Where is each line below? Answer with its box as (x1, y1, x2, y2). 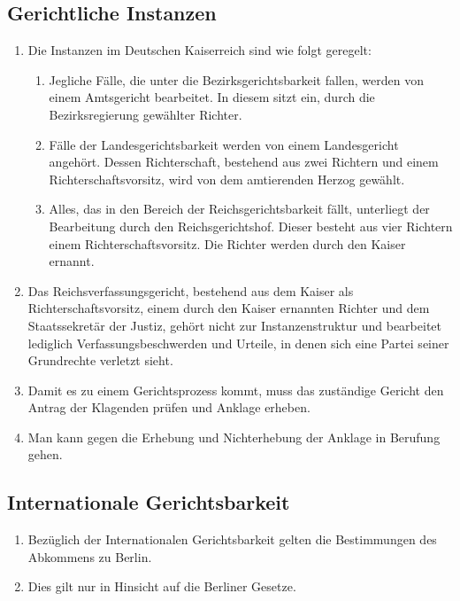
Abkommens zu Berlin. (27, 547, 152, 566)
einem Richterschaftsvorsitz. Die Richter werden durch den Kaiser (49, 234, 406, 253)
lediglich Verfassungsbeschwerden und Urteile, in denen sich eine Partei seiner (27, 333, 449, 352)
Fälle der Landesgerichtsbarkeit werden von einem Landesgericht (49, 135, 399, 153)
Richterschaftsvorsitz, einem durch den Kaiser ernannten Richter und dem (27, 299, 430, 317)
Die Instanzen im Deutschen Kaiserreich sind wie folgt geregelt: (27, 41, 372, 59)
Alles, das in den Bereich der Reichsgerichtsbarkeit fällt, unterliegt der (49, 199, 430, 218)
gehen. (27, 445, 63, 464)
